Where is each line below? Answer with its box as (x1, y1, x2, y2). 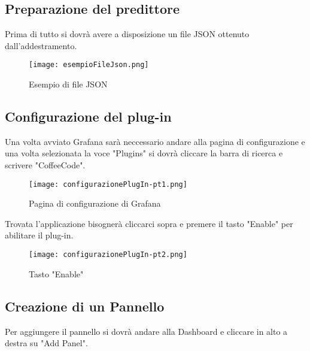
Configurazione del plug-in (5, 107, 172, 126)
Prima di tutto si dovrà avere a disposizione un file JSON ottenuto (5, 28, 250, 40)
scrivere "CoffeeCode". (5, 159, 86, 171)
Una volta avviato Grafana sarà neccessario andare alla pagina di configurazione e (5, 135, 305, 147)
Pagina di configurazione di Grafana (29, 197, 161, 210)
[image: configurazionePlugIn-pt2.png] (29, 250, 187, 259)
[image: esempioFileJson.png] (29, 60, 149, 69)
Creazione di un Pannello (5, 296, 165, 315)
